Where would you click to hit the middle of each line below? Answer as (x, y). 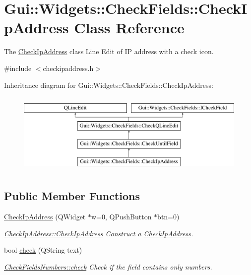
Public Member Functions (72, 196)
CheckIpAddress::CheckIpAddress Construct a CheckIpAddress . (99, 233)
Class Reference (129, 28)
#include (18, 68)
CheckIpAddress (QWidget (45, 217)
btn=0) (168, 217)
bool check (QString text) (43, 250)
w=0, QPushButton (121, 217)
